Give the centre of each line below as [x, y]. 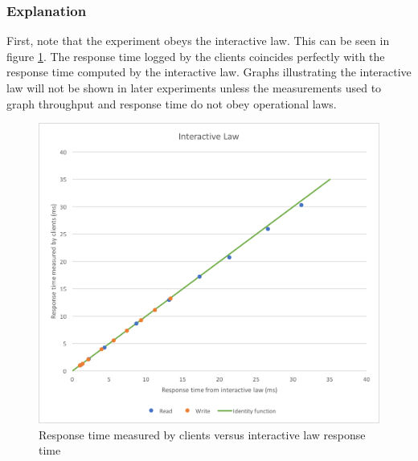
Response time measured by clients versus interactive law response [202, 434]
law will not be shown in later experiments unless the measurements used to [194, 88]
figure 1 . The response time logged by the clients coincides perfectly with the [196, 56]
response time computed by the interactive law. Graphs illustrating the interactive [209, 72]
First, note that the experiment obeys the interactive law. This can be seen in [198, 41]
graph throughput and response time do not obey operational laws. [172, 103]
